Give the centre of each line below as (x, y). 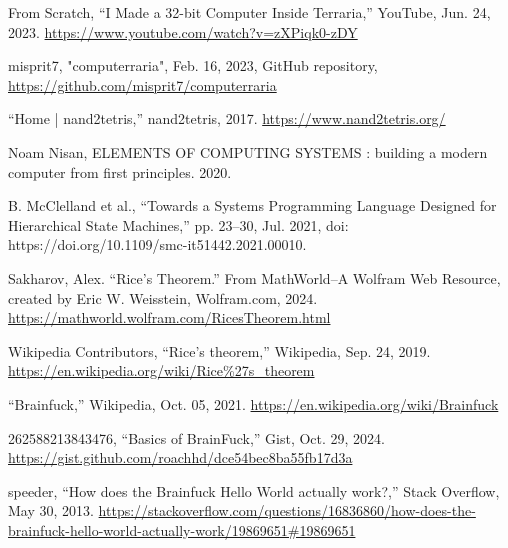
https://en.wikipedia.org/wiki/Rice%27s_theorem (161, 370)
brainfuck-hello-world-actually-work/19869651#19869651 (182, 529)
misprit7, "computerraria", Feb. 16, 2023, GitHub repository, (193, 65)
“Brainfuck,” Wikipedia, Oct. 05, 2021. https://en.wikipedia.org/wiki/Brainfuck (253, 403)
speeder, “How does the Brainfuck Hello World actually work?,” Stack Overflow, (254, 490)
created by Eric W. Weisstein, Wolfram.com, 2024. (163, 297)
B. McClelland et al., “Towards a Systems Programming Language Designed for (252, 205)
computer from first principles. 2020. (120, 171)
